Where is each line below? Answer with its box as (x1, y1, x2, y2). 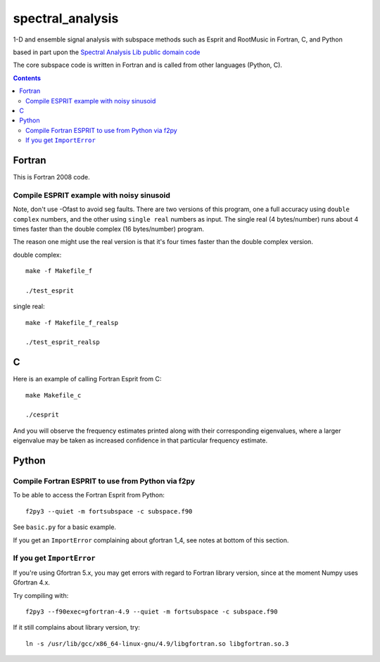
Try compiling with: (13, 591, 69, 599)
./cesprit (25, 411, 59, 419)
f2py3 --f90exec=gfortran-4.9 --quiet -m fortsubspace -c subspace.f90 (25, 607, 278, 616)
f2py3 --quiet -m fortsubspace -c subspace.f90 (25, 507, 193, 515)
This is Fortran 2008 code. (13, 172, 91, 181)
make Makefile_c (25, 391, 82, 399)
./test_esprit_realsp (25, 338, 100, 346)
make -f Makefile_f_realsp (25, 319, 119, 326)
